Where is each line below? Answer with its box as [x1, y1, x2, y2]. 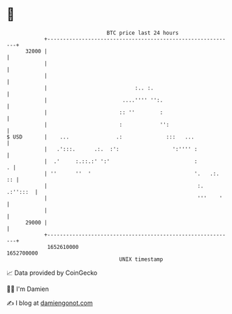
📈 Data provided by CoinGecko [6, 269, 98, 277]
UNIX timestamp [119, 255, 164, 263]
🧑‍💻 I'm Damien [6, 285, 50, 293]
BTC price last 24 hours [106, 29, 179, 36]
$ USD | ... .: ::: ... [6, 133, 195, 141]
